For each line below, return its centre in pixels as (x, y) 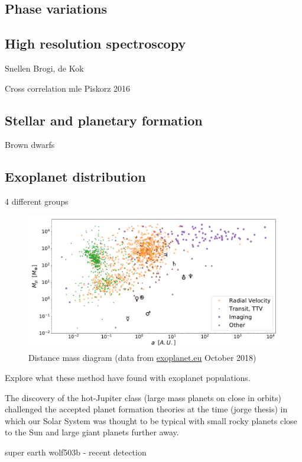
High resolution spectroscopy (95, 43)
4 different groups (37, 201)
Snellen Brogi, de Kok (44, 68)
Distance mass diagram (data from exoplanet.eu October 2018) (142, 358)
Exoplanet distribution (75, 177)
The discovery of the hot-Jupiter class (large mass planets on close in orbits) (143, 397)
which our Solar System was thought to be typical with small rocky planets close (151, 420)
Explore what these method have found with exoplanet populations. (128, 378)
